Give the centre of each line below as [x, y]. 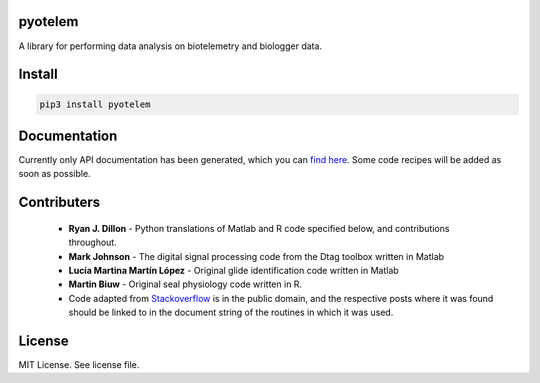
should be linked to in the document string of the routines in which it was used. [231, 312]
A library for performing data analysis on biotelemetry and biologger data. [170, 46]
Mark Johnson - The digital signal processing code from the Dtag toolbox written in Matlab [256, 256]
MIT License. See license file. [79, 365]
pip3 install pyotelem [95, 104]
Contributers [59, 202]
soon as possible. [54, 174]
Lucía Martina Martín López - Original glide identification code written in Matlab [233, 270]
